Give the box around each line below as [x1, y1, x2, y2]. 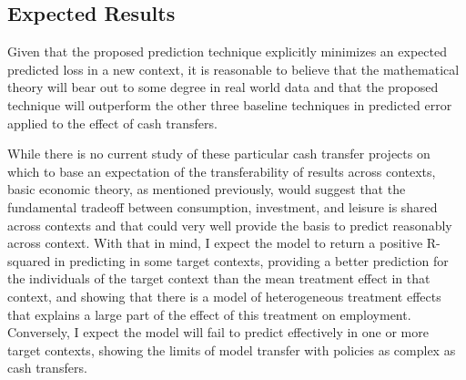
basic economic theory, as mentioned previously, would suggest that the [7, 180, 406, 199]
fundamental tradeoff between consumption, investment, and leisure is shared [7, 197, 438, 216]
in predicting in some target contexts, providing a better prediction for [54, 251, 449, 270]
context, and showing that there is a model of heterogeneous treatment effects [7, 286, 441, 305]
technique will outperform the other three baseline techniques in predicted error [7, 95, 452, 114]
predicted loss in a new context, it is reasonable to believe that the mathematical [7, 59, 460, 78]
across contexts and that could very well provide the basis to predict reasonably [7, 215, 452, 234]
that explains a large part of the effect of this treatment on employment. [7, 304, 411, 324]
